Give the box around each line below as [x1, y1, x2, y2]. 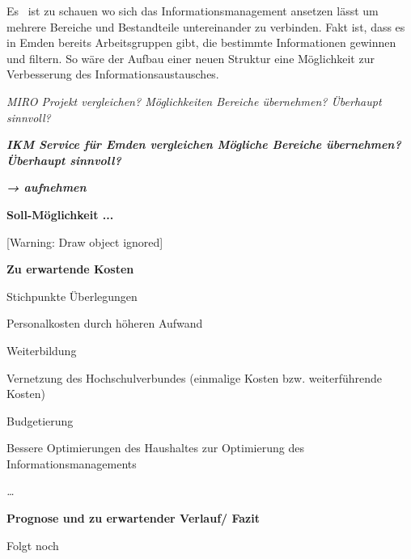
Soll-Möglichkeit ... [6, 205, 114, 222]
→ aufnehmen [6, 179, 87, 196]
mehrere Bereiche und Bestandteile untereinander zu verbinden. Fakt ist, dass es [6, 18, 405, 35]
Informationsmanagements [6, 455, 137, 472]
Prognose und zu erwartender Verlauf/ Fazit [6, 510, 260, 527]
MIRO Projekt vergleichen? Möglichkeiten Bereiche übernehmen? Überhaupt [6, 92, 382, 109]
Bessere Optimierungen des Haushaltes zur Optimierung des [6, 439, 304, 456]
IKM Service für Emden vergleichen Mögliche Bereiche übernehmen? [6, 136, 401, 153]
